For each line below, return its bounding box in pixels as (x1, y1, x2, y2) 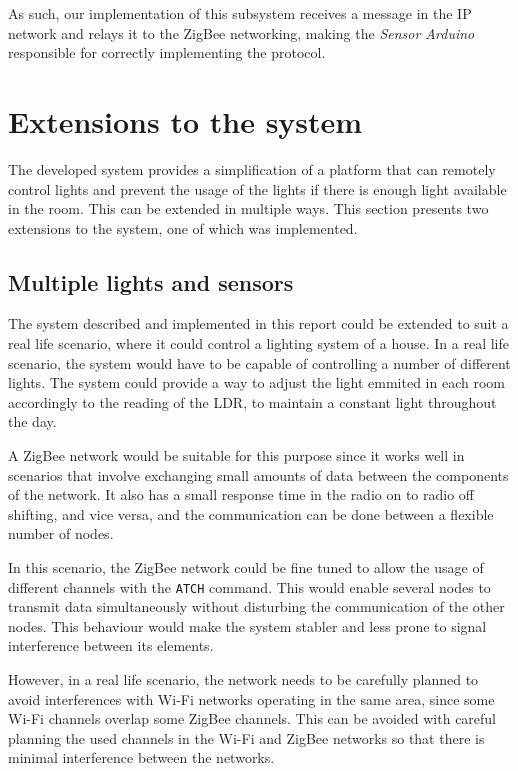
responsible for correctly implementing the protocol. (8, 42, 326, 63)
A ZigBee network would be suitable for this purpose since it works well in (8, 445, 465, 466)
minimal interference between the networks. (8, 747, 275, 768)
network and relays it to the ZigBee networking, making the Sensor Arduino (8, 22, 475, 43)
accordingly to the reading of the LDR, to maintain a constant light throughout (8, 391, 497, 412)
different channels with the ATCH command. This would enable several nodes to (8, 576, 491, 597)
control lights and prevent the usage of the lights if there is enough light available (8, 178, 507, 199)
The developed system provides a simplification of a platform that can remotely (8, 158, 496, 179)
